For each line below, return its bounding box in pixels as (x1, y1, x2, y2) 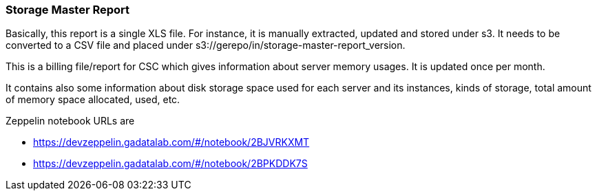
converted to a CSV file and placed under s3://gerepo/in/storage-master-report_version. (6, 39, 406, 52)
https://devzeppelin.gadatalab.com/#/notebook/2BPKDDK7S (33, 157, 308, 170)
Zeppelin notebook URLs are (6, 115, 135, 127)
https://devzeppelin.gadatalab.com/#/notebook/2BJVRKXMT (33, 136, 310, 149)
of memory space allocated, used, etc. (6, 94, 180, 106)
